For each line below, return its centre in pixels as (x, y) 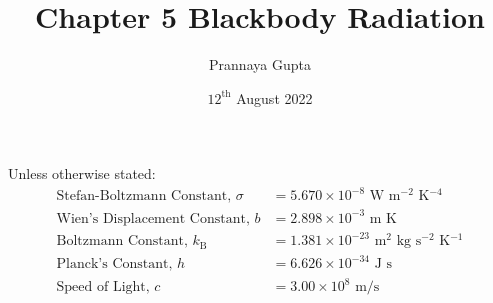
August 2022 (274, 97)
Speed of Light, (103, 287)
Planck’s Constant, (114, 264)
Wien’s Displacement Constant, (153, 218)
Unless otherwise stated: (82, 173)
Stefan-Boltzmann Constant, (144, 196)
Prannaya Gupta (260, 64)
